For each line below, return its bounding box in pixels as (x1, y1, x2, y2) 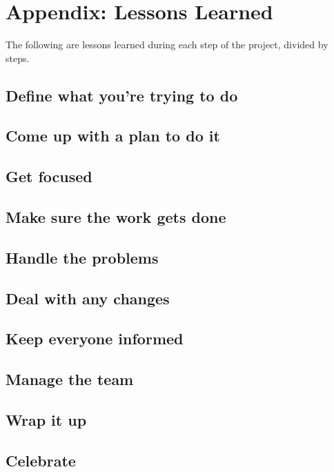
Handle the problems (6, 246, 159, 268)
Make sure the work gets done (6, 206, 226, 228)
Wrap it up (6, 409, 87, 430)
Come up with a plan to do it (6, 125, 220, 146)
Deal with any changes (6, 287, 170, 308)
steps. (6, 50, 30, 65)
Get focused (6, 166, 92, 187)
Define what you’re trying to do (6, 84, 238, 106)
